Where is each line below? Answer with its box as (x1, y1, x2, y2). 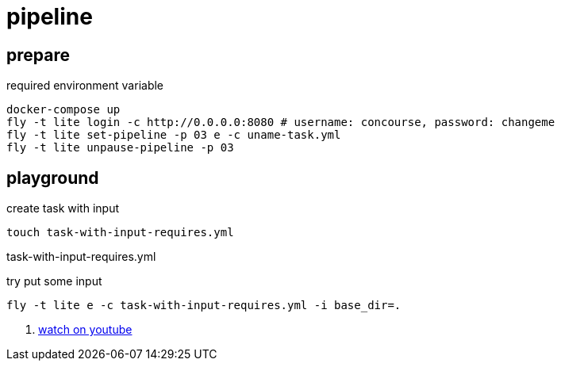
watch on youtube (38, 323, 133, 337)
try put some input (6, 274, 102, 289)
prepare (6, 44, 70, 65)
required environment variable (6, 78, 164, 93)
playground (6, 167, 99, 188)
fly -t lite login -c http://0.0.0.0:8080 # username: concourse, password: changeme (6, 116, 555, 129)
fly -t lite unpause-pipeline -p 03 (6, 141, 234, 155)
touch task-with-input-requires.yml (6, 226, 234, 239)
